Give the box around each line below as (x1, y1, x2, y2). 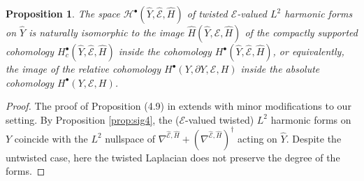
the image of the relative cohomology (6, 61, 161, 75)
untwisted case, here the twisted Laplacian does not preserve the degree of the (6, 150, 340, 164)
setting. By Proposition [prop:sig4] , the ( (6, 112, 180, 126)
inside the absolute (240, 61, 320, 75)
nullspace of (105, 131, 156, 145)
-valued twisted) (185, 112, 254, 126)
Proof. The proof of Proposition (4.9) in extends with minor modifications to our (6, 99, 351, 113)
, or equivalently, (272, 44, 344, 58)
